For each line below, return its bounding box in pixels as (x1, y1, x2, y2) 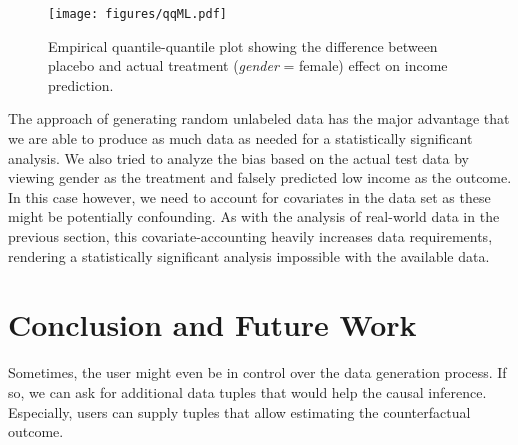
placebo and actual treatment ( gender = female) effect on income (48, 55, 448, 76)
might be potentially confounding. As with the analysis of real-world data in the (8, 206, 500, 227)
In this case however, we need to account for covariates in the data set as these (8, 186, 491, 207)
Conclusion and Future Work (8, 304, 417, 345)
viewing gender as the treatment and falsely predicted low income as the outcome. (8, 167, 512, 188)
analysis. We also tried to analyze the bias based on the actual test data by (8, 147, 469, 168)
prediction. (48, 74, 114, 95)
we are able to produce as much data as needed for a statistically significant (8, 128, 473, 149)
